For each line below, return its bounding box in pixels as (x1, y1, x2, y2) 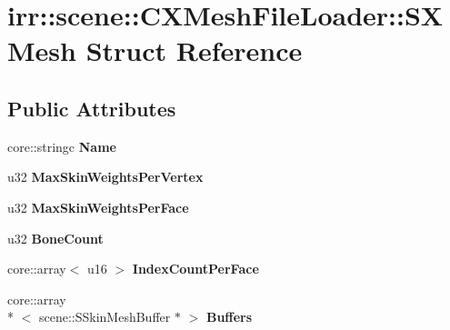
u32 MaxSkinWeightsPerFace (7, 197, 189, 216)
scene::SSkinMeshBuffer (38, 307, 171, 326)
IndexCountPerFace (132, 259, 259, 278)
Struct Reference (85, 32, 303, 69)
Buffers (205, 307, 253, 326)
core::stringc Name (7, 136, 116, 155)
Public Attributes (7, 94, 176, 122)
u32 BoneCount (7, 228, 104, 247)
